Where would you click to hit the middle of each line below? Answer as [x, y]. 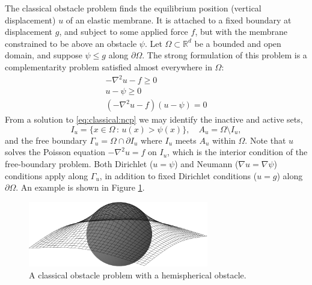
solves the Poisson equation [55, 152]
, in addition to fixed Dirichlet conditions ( [178, 175]
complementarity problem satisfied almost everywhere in [109, 66]
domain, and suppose [44, 55]
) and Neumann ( [206, 163]
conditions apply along [47, 175]
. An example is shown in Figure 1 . [80, 187]
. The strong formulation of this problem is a [225, 55]
